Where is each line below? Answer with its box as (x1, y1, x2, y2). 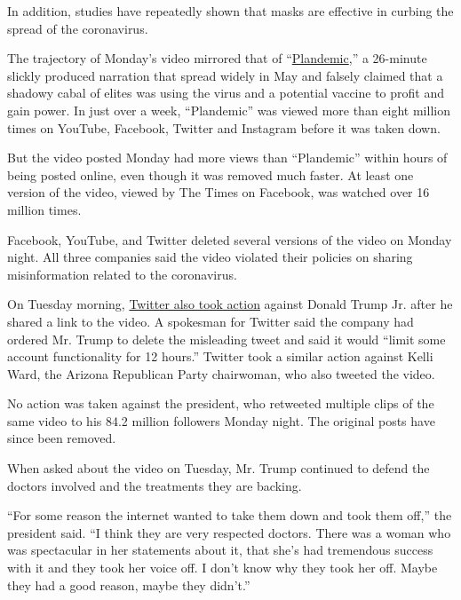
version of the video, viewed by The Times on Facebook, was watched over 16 (7, 183, 430, 201)
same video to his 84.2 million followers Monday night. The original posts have (7, 411, 435, 430)
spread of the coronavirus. (7, 19, 148, 37)
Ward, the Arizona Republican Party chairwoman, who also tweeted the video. (7, 364, 435, 383)
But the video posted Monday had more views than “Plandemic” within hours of (7, 148, 448, 167)
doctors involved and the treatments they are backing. (7, 476, 302, 494)
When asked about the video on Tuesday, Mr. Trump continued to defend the (7, 459, 430, 478)
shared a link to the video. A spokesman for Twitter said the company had (7, 312, 414, 330)
